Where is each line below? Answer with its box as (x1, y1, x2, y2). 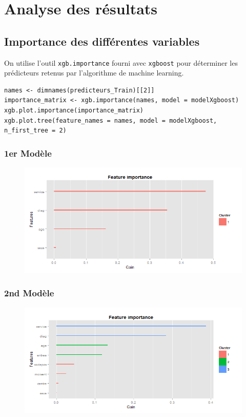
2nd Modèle (4, 287, 54, 299)
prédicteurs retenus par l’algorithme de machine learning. (4, 67, 184, 78)
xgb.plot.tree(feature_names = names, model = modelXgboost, (4, 117, 217, 124)
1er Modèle (4, 146, 52, 159)
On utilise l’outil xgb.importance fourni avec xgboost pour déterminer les (4, 57, 238, 68)
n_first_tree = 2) (4, 127, 67, 135)
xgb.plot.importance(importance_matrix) (4, 107, 144, 115)
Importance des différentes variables (4, 33, 200, 49)
